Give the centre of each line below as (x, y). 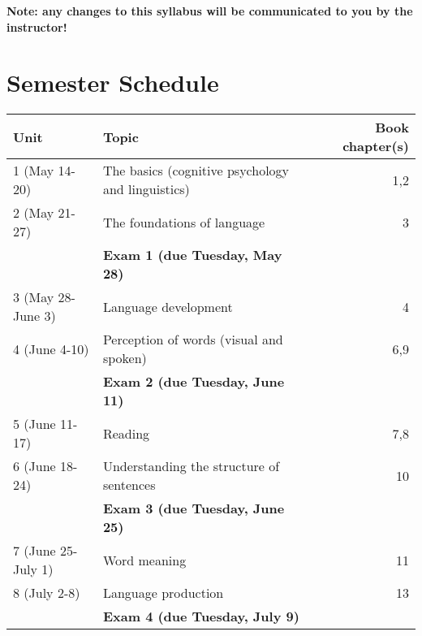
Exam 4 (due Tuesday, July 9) (201, 617)
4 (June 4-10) (51, 348)
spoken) (125, 358)
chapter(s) (376, 146)
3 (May (34, 297)
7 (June (34, 551)
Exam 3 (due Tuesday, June (194, 508)
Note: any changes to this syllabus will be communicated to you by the (210, 11)
